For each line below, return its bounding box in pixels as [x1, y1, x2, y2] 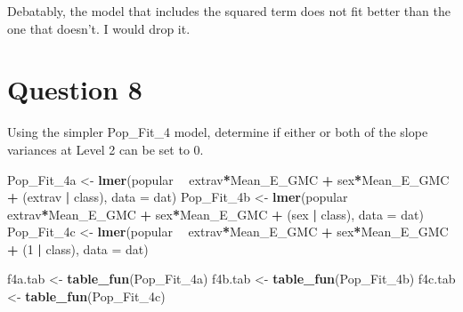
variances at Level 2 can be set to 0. [7, 140, 204, 158]
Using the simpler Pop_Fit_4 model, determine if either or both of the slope [7, 123, 428, 141]
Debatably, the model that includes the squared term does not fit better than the [7, 2, 451, 20]
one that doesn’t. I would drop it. [7, 19, 191, 37]
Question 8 [7, 71, 142, 108]
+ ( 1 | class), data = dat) [7, 239, 149, 258]
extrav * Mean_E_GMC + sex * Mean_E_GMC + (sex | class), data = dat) [7, 204, 424, 223]
